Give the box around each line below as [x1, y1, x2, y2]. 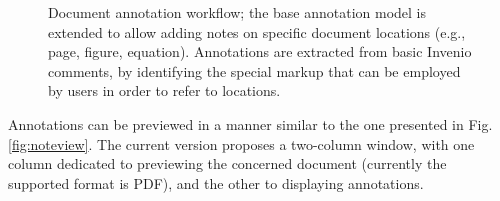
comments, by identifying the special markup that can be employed [48, 60, 461, 81]
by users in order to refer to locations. [48, 80, 281, 101]
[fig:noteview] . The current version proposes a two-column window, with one [8, 133, 475, 154]
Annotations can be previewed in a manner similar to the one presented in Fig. [8, 113, 493, 134]
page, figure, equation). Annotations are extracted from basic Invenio [48, 41, 472, 62]
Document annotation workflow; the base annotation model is [48, 2, 427, 22]
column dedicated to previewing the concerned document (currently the [8, 153, 447, 174]
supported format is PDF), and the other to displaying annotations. [8, 172, 424, 193]
